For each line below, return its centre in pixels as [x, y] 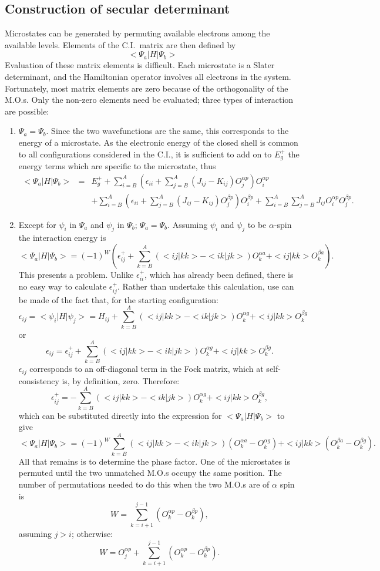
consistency [39, 380]
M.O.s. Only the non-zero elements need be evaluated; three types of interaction [149, 100]
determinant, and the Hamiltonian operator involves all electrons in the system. [148, 76]
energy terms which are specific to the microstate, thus [117, 166]
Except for [37, 224]
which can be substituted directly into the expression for [120, 415]
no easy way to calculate [63, 286]
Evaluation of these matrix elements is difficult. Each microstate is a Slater [140, 65]
